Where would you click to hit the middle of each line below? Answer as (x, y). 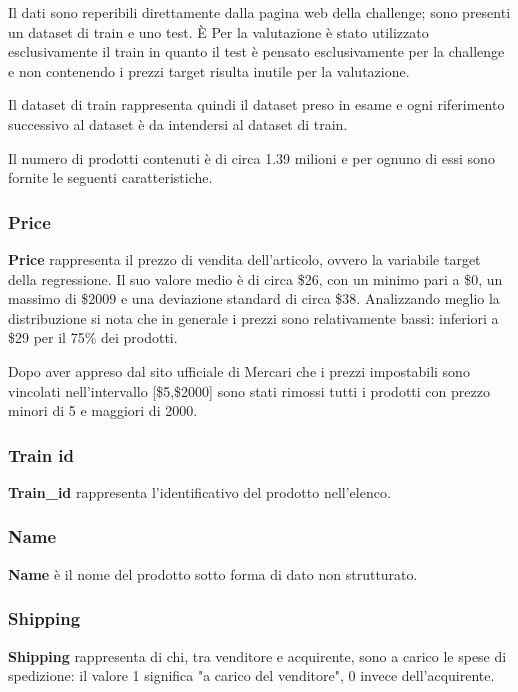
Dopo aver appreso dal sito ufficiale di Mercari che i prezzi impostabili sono (239, 370)
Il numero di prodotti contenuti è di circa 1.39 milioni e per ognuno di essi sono (251, 157)
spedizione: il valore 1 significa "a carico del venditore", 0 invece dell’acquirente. (251, 675)
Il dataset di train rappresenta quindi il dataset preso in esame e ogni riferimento (256, 104)
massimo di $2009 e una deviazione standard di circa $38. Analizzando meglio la (254, 298)
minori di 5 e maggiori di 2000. (103, 410)
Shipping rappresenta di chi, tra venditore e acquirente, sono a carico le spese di (257, 655)
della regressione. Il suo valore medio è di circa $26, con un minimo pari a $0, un (255, 278)
